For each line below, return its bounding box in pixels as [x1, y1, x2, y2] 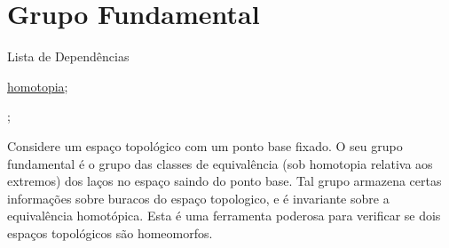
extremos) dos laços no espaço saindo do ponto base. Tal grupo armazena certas [7, 172, 442, 190]
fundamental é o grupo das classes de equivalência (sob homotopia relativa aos [7, 154, 433, 172]
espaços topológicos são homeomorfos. [7, 223, 213, 242]
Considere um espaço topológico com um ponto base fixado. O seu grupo [7, 136, 403, 155]
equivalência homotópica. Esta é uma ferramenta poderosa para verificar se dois [7, 206, 441, 225]
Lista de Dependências [7, 47, 130, 66]
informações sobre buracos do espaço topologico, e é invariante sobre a [7, 188, 390, 207]
